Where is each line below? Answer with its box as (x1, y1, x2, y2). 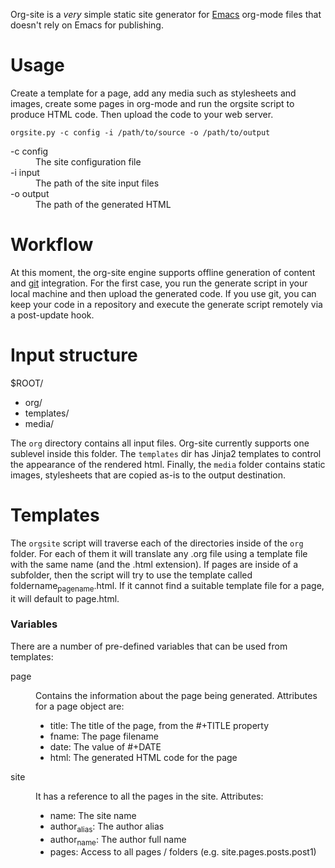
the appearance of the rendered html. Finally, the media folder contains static (10, 458, 326, 470)
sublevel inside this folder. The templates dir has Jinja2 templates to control (10, 447, 322, 459)
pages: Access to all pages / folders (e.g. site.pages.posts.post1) (49, 846, 317, 858)
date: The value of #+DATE (49, 740, 162, 753)
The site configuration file (35, 155, 142, 168)
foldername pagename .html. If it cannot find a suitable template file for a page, (10, 579, 325, 594)
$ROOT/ (10, 377, 44, 389)
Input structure (10, 344, 138, 367)
